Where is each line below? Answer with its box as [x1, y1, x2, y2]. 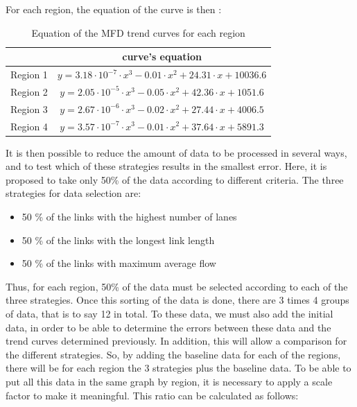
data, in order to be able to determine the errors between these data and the [6, 320, 331, 334]
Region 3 [10, 101, 48, 116]
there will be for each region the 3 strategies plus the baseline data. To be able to [6, 361, 351, 375]
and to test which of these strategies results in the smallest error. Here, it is [6, 159, 327, 173]
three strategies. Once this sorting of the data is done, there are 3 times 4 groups [6, 293, 349, 307]
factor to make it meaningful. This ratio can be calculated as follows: [6, 388, 299, 402]
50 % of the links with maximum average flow [21, 256, 216, 270]
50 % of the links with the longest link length [21, 232, 215, 247]
